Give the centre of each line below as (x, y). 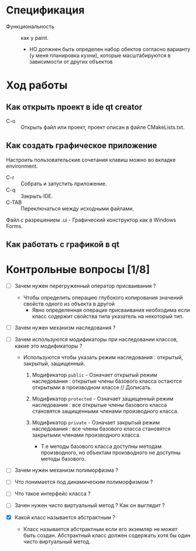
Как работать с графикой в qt (63, 245)
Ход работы (37, 85)
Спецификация (45, 10)
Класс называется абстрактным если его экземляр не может (100, 529)
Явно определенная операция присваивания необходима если (111, 310)
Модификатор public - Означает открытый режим (95, 375)
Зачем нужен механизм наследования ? (65, 328)
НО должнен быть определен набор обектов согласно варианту (110, 49)
